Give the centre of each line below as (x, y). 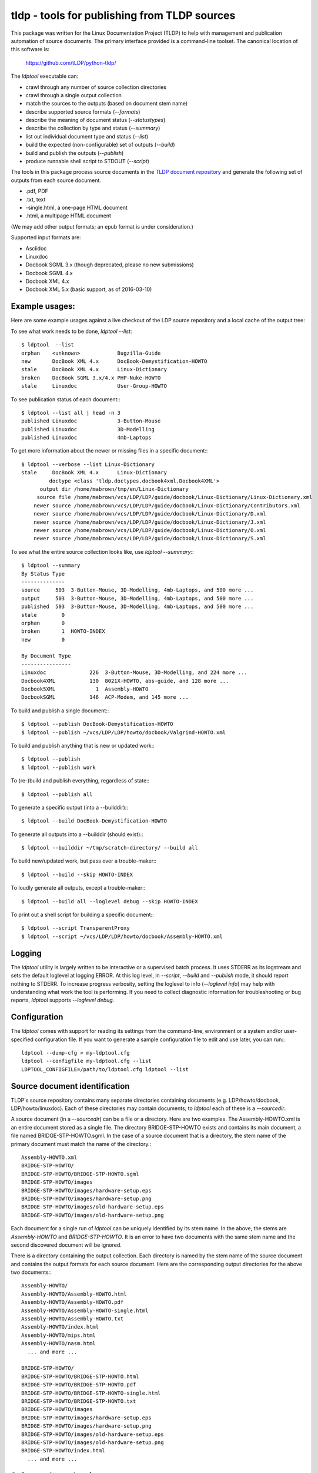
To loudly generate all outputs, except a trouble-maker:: (78, 888)
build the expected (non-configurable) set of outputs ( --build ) (100, 145)
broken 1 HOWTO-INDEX (63, 631)
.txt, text (36, 199)
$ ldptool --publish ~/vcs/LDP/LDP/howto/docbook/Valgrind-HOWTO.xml (124, 732)
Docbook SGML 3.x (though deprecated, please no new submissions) (110, 265)
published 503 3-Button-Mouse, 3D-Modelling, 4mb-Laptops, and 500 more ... (138, 607)
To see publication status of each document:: (66, 399)
